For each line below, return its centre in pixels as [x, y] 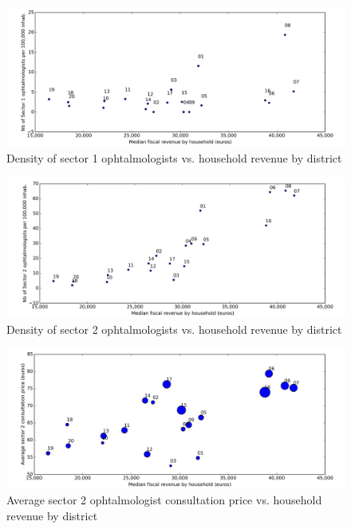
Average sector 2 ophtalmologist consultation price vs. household [164, 500]
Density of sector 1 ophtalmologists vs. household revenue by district [174, 157]
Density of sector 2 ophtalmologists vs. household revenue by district [174, 329]
